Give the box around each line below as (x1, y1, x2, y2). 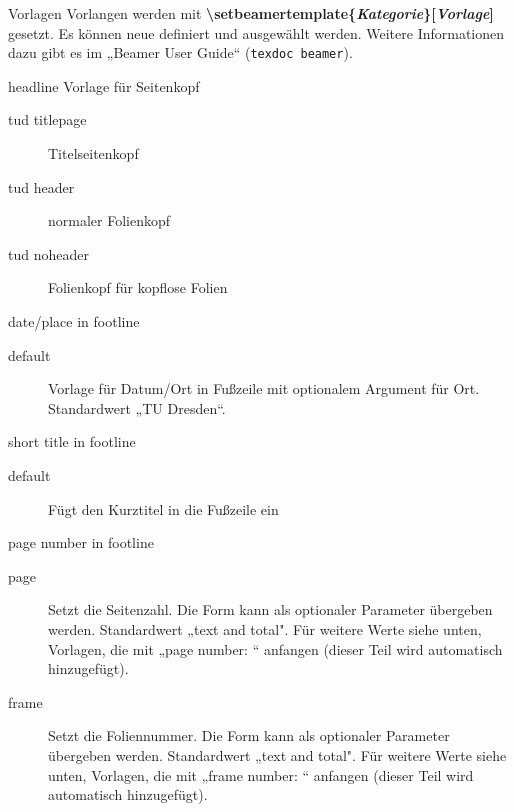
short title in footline (8, 431, 136, 452)
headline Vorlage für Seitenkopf (8, 75, 200, 96)
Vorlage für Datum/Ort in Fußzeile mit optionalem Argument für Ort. (48, 378, 480, 399)
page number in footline (8, 532, 154, 553)
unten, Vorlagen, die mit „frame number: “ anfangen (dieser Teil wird (48, 764, 474, 785)
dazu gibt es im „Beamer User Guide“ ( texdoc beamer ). (8, 42, 353, 63)
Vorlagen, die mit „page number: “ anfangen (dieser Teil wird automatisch (48, 638, 503, 659)
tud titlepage (8, 109, 87, 130)
